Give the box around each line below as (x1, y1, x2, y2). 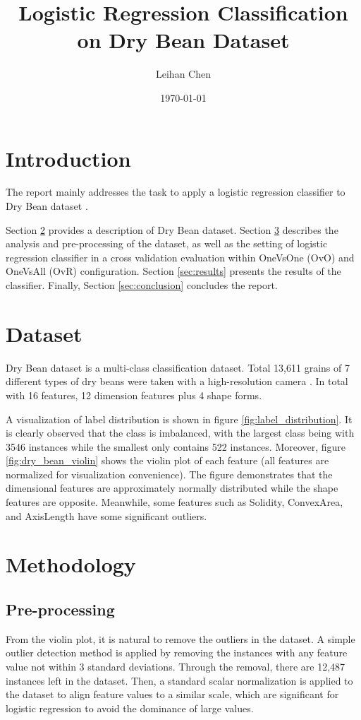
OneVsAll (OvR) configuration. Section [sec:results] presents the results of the (6, 264, 341, 278)
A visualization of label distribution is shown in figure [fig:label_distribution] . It (6, 411, 353, 426)
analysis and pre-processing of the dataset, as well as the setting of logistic (6, 236, 328, 251)
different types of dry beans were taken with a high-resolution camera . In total (6, 374, 348, 389)
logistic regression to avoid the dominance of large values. (6, 700, 254, 715)
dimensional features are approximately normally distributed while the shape (6, 480, 338, 495)
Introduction (6, 143, 131, 172)
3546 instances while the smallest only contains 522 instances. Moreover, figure (6, 439, 346, 454)
